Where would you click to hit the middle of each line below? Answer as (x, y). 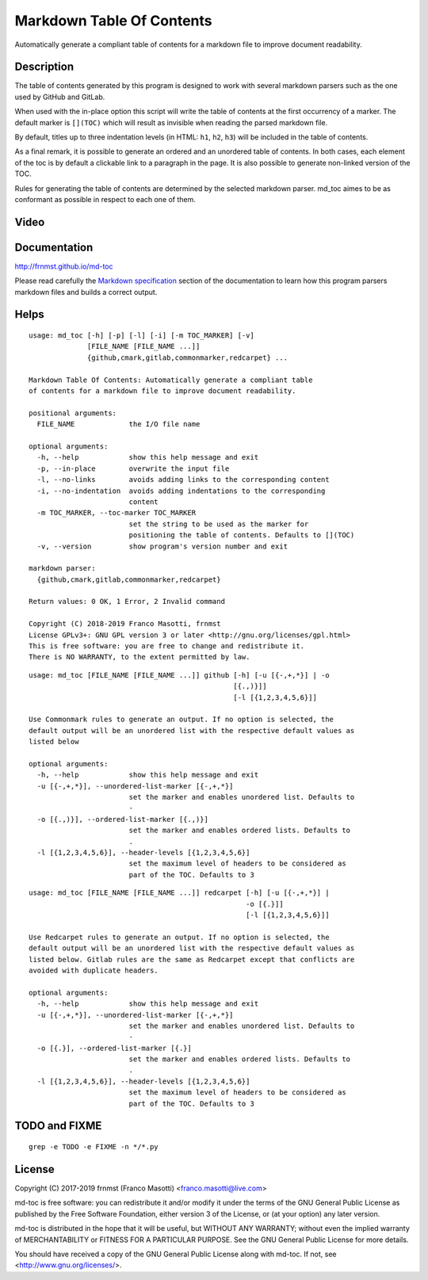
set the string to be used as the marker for (219, 524)
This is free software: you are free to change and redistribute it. (167, 646)
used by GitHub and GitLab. (60, 97)
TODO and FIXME (58, 1126)
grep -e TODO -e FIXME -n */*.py (94, 1147)
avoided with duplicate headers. (94, 970)
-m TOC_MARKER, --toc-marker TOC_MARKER (117, 513)
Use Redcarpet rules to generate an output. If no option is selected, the (179, 937)
